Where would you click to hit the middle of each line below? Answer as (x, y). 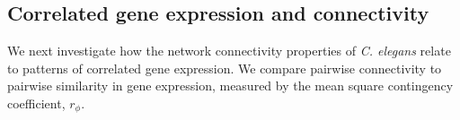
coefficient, (36, 103)
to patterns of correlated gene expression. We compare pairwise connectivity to (225, 68)
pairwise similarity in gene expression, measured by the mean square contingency (230, 86)
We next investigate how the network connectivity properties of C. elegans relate (229, 51)
